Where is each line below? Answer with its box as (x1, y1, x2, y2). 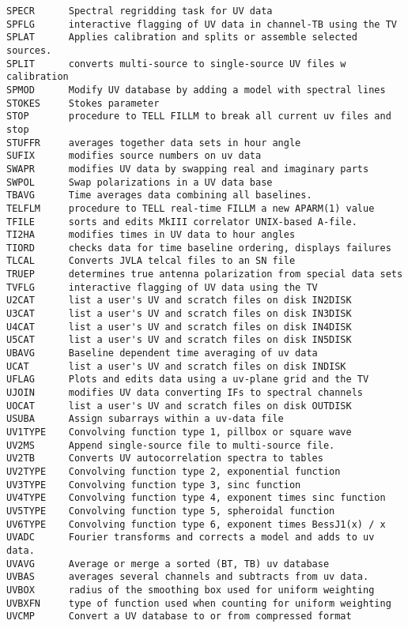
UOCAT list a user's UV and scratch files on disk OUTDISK (6, 400, 352, 412)
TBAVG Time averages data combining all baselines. (6, 190, 312, 201)
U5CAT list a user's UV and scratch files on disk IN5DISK (6, 334, 352, 346)
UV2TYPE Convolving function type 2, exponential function (6, 465, 341, 477)
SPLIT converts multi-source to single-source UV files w (6, 58, 346, 70)
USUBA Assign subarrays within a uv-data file (6, 413, 284, 425)
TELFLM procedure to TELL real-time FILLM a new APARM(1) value (6, 202, 375, 214)
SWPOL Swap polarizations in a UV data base (6, 176, 273, 188)
